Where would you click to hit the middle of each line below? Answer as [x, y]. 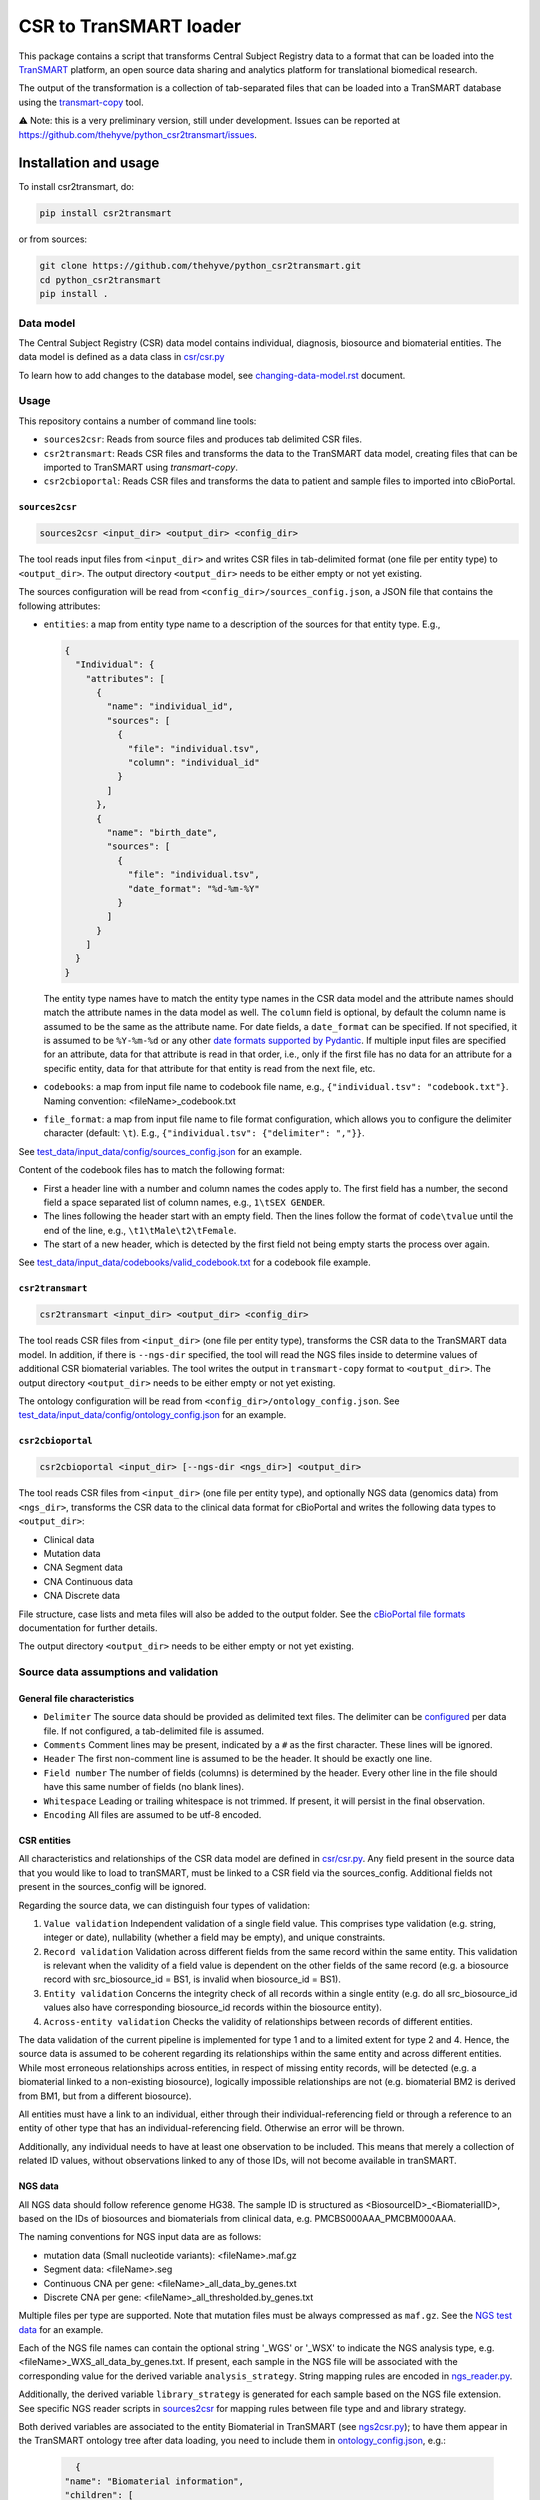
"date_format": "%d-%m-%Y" [193, 888]
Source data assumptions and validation [118, 1672]
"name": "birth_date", [162, 832]
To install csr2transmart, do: [76, 187]
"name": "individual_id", [170, 706]
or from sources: [53, 239]
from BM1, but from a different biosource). [105, 2096]
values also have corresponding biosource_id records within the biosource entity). [212, 2007]
